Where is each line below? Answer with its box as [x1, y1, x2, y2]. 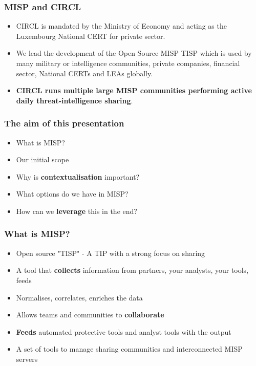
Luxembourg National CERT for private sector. [16, 30, 165, 41]
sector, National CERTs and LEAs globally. [16, 68, 153, 78]
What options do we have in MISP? [16, 188, 129, 199]
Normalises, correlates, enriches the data [16, 292, 143, 303]
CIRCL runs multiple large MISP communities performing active [16, 85, 252, 96]
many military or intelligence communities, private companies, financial [16, 58, 240, 68]
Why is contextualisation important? [16, 171, 140, 182]
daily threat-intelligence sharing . [16, 95, 133, 105]
